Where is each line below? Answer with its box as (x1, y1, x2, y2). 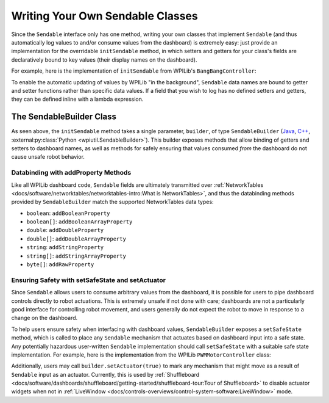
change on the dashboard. (11, 314, 78, 322)
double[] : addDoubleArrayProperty (26, 235, 126, 242)
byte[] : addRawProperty (26, 261, 94, 268)
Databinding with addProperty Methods (11, 169, 132, 177)
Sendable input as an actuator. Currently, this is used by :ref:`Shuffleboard (11, 371, 200, 378)
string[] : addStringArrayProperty (26, 252, 126, 260)
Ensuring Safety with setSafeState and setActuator (11, 275, 166, 284)
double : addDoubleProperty (26, 227, 104, 234)
